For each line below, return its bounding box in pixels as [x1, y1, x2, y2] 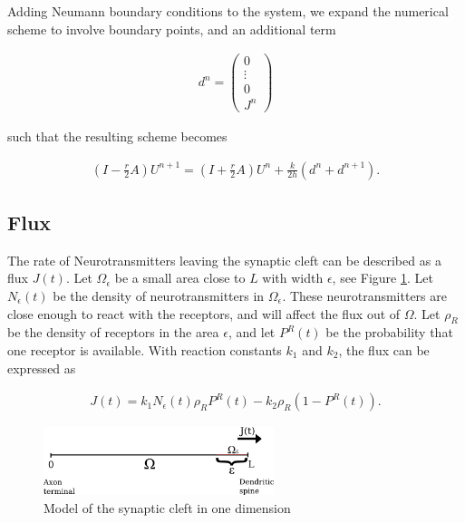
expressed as [7, 358, 76, 377]
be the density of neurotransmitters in [53, 286, 265, 305]
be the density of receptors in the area [7, 323, 219, 342]
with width [262, 268, 324, 287]
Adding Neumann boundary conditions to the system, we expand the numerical [7, 2, 449, 20]
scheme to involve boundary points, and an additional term [7, 19, 336, 38]
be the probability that [325, 323, 453, 342]
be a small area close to [114, 268, 246, 287]
